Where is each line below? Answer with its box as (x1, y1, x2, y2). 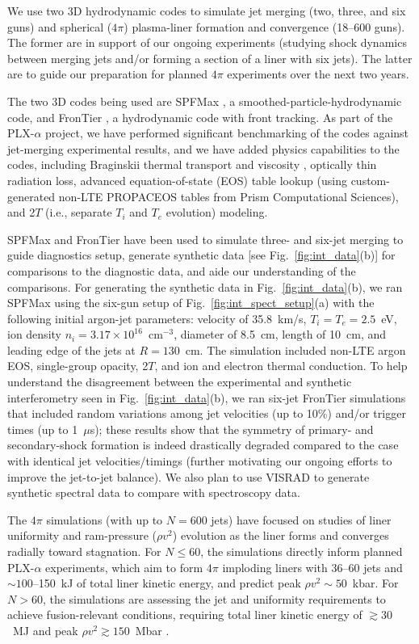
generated (7, 187, 56, 204)
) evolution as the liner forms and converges (172, 527, 389, 544)
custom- (350, 171, 390, 188)
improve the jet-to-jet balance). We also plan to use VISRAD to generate (7, 468, 370, 485)
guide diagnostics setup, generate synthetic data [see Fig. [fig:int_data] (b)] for (7, 246, 396, 263)
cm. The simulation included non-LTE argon (185, 341, 406, 358)
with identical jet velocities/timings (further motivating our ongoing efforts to (7, 452, 392, 469)
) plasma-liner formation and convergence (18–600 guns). (124, 18, 405, 35)
